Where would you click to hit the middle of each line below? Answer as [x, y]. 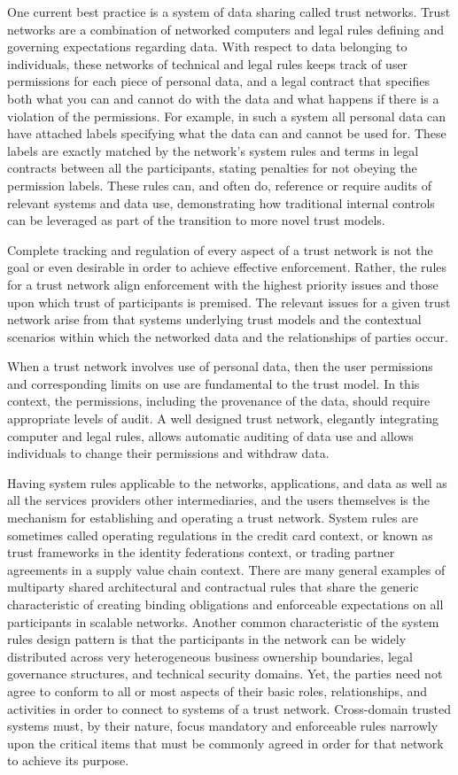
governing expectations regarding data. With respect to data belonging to [207, 46]
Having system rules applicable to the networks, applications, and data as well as [227, 482]
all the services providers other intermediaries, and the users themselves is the [218, 500]
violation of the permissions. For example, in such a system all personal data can [227, 116]
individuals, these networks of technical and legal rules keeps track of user [208, 63]
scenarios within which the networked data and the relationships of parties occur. [228, 336]
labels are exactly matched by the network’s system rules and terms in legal [213, 150]
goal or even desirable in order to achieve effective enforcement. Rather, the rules [227, 267]
